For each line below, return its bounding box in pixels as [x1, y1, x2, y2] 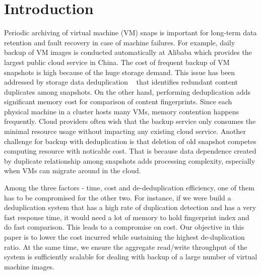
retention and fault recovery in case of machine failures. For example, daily [4, 37, 235, 47]
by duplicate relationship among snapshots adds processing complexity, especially [4, 155, 255, 166]
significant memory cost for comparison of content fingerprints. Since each [4, 96, 232, 107]
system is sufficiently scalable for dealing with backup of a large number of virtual [4, 251, 257, 262]
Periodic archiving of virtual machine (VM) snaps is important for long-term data [4, 27, 257, 38]
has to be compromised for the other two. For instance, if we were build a [4, 192, 231, 202]
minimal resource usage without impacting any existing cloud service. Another [4, 126, 246, 136]
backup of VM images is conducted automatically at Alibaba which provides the [4, 47, 252, 57]
